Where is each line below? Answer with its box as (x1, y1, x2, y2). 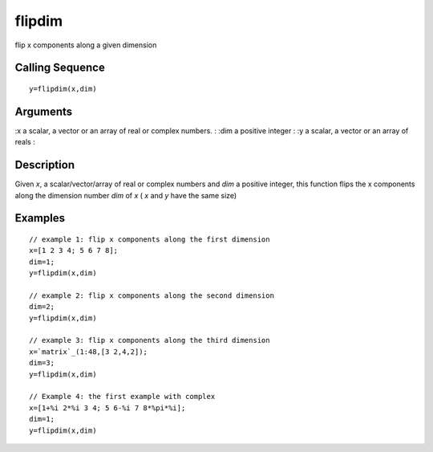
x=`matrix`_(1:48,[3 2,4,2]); (29, 347, 148, 356)
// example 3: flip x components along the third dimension (29, 336, 270, 345)
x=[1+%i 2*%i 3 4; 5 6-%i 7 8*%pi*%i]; (29, 403, 186, 413)
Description (14, 158, 75, 172)
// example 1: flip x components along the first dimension (29, 234, 270, 244)
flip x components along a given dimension (14, 40, 157, 50)
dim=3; (29, 358, 55, 368)
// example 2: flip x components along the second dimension (29, 291, 274, 300)
